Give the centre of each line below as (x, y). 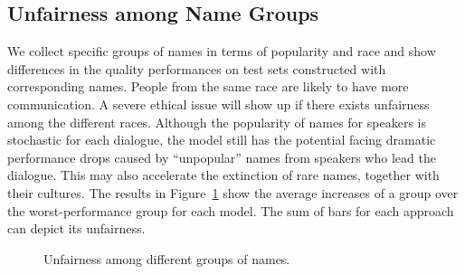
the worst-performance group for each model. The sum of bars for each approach (231, 210)
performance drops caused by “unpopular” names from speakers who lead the (222, 157)
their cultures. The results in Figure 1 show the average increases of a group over (233, 192)
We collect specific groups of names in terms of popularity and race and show (222, 51)
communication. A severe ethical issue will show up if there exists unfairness (218, 104)
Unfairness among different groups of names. (167, 258)
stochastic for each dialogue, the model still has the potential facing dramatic (222, 140)
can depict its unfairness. (76, 228)
